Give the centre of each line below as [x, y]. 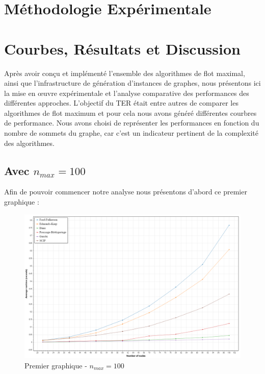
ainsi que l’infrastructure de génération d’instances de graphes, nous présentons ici [132, 83]
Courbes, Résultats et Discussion [122, 48]
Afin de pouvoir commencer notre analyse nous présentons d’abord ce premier [126, 192]
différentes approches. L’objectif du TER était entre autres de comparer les [121, 103]
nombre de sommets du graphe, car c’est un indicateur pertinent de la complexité [131, 133]
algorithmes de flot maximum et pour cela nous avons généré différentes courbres [130, 113]
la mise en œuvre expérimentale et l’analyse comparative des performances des [127, 93]
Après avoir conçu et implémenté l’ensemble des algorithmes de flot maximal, [125, 73]
